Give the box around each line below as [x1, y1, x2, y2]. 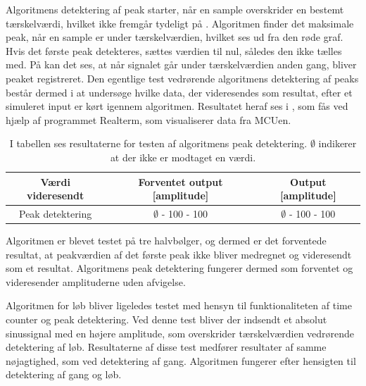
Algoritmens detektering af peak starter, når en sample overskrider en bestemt [6, 2, 344, 16]
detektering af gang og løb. [6, 367, 122, 382]
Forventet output [138, 174, 223, 189]
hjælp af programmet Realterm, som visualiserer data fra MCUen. [6, 112, 291, 127]
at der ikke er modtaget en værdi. [110, 149, 256, 164]
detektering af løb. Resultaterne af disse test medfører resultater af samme [6, 340, 327, 354]
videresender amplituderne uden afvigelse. [6, 274, 186, 289]
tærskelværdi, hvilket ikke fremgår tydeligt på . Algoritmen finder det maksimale [6, 15, 354, 30]
